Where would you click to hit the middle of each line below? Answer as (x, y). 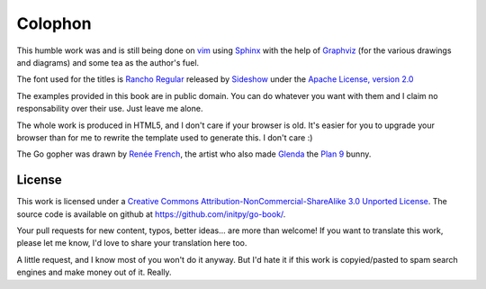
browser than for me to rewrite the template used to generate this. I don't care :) (165, 137)
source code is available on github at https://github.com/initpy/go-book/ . (151, 214)
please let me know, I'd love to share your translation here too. (132, 243)
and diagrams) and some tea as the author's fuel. (108, 62)
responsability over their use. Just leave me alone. (110, 109)
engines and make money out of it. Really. (94, 272)
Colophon (54, 23)
